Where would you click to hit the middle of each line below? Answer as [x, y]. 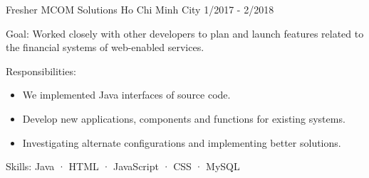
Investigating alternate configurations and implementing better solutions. [182, 142]
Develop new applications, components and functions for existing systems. [184, 118]
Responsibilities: [41, 71]
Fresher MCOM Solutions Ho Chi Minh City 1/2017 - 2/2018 [140, 9]
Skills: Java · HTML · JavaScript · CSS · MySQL [123, 166]
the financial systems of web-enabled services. [105, 47]
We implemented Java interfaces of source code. [126, 95]
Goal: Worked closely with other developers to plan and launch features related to [185, 33]
